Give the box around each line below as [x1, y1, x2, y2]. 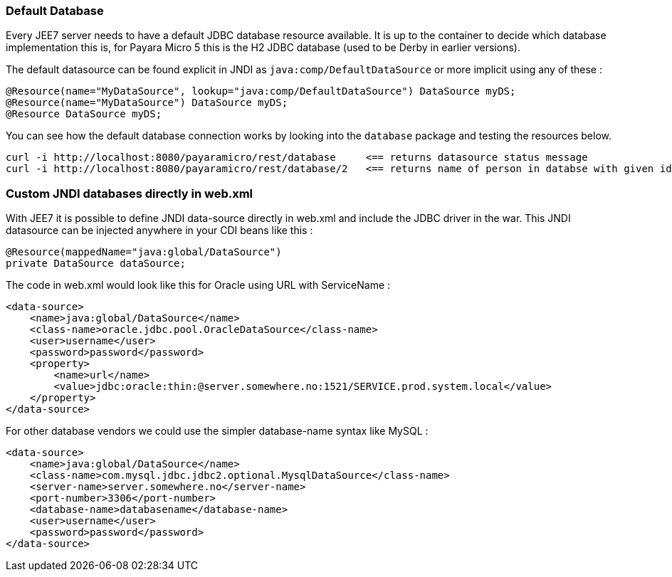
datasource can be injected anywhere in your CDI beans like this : [6, 224, 313, 237]
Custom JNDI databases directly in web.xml [6, 186, 253, 201]
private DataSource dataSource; [6, 258, 186, 270]
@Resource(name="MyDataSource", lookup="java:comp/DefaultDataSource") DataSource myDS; [6, 85, 516, 97]
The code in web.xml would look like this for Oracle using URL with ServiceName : [6, 279, 391, 292]
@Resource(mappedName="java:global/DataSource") [6, 246, 282, 258]
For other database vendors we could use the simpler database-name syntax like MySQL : [6, 425, 429, 438]
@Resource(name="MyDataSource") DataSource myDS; [6, 97, 288, 109]
